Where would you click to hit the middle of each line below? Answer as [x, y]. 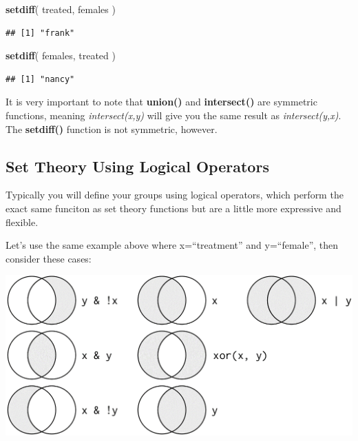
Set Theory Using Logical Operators [137, 166]
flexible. [22, 222]
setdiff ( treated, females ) [61, 9]
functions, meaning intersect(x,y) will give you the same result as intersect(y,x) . [173, 115]
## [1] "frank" [40, 33]
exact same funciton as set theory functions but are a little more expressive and [173, 208]
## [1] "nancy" [40, 79]
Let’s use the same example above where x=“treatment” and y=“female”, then [172, 245]
